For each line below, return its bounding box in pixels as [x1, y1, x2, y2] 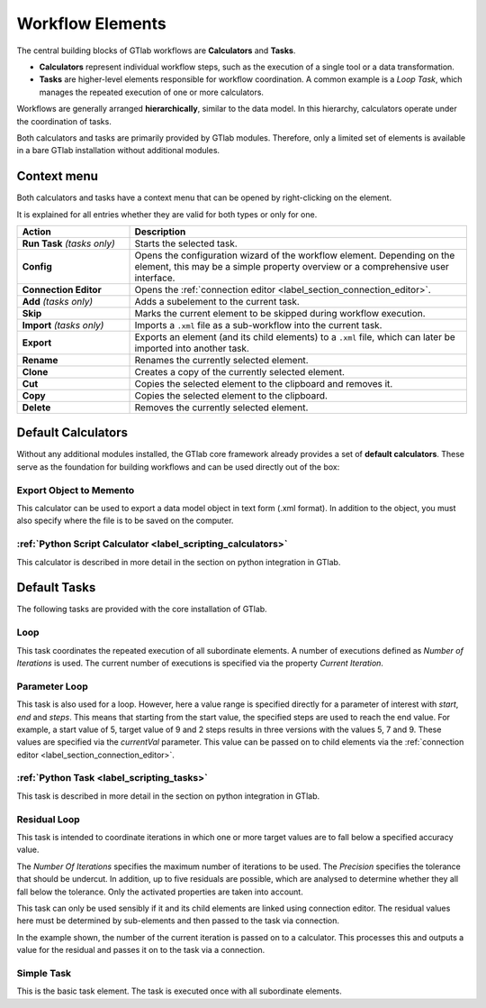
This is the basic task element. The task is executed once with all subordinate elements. [16, 985, 342, 996]
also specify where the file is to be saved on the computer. [16, 515, 234, 527]
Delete [22, 401, 51, 414]
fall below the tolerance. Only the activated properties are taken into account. [16, 886, 303, 897]
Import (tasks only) [22, 318, 104, 331]
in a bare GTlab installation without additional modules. [16, 145, 220, 156]
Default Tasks [16, 580, 96, 595]
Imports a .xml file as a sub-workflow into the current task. [134, 318, 382, 331]
